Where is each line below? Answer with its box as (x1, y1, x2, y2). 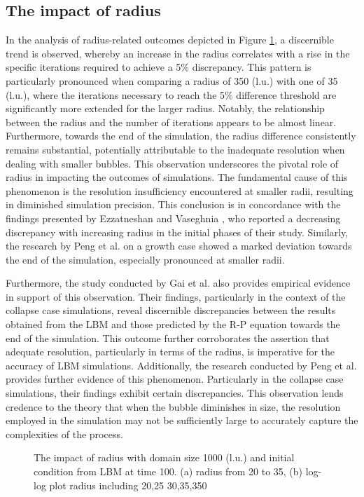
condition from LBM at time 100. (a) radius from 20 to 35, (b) (34, 464, 303, 479)
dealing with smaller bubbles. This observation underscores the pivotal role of (6, 156, 339, 170)
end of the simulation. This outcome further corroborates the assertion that (6, 330, 330, 345)
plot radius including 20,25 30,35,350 (49, 477, 207, 492)
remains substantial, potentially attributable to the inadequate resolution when (6, 142, 345, 156)
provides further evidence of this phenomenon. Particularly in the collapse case (6, 372, 344, 386)
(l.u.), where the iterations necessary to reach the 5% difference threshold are (6, 87, 337, 102)
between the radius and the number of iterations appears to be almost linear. (6, 114, 337, 129)
